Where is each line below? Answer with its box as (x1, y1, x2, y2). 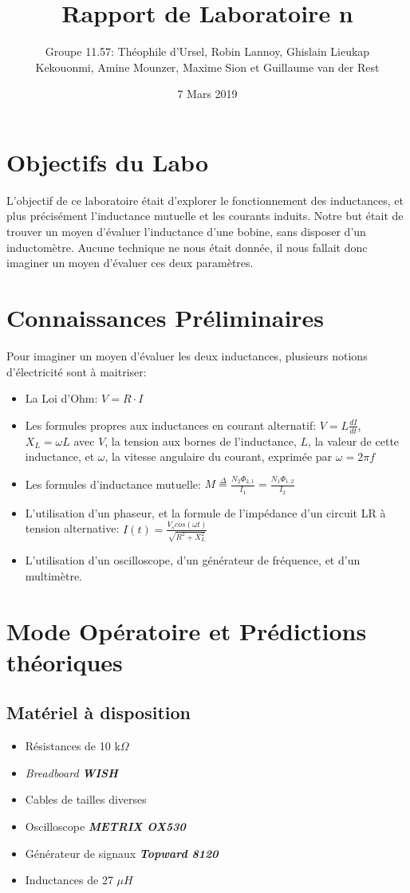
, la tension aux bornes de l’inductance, (104, 432, 297, 449)
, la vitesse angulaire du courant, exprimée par (104, 448, 333, 465)
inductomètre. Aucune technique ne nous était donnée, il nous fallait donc (6, 238, 368, 255)
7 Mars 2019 (177, 85, 238, 102)
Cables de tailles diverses (25, 791, 147, 808)
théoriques (6, 645, 123, 678)
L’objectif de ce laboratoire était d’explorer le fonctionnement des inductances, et (6, 191, 404, 208)
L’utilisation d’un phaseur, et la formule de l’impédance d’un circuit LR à (25, 504, 386, 521)
